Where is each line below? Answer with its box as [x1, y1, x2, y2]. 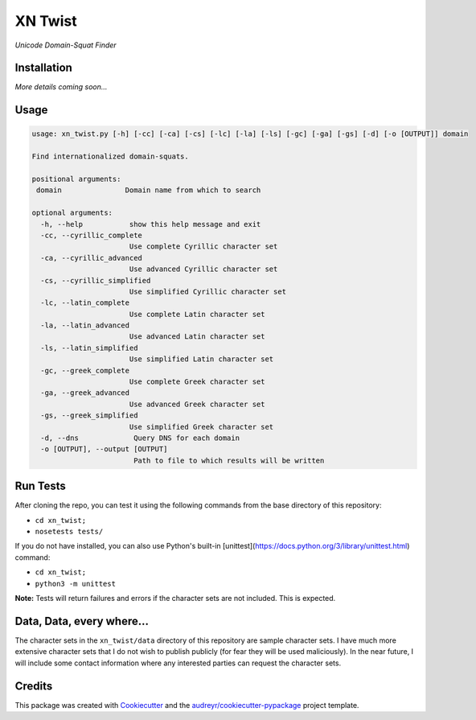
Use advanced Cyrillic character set [129, 265, 278, 274]
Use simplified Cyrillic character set [129, 286, 287, 296]
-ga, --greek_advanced [40, 389, 130, 397]
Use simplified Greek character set [129, 422, 274, 431]
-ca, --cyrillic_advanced [40, 253, 142, 262]
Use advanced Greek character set [129, 399, 265, 409]
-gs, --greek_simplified [40, 411, 138, 420]
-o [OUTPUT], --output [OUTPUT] [40, 445, 168, 454]
